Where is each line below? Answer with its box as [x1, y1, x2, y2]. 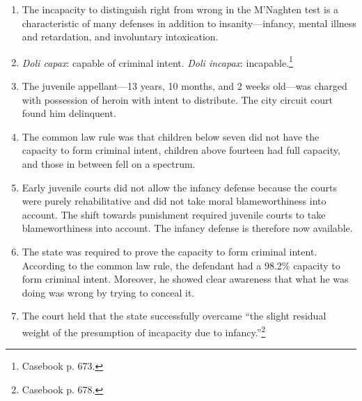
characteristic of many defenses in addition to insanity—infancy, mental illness [22, 15, 356, 30]
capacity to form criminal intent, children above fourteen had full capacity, [22, 143, 340, 157]
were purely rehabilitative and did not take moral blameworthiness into [22, 194, 326, 208]
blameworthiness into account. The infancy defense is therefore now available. [22, 221, 353, 235]
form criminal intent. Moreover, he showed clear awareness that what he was [22, 272, 349, 286]
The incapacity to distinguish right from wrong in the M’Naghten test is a [22, 2, 339, 16]
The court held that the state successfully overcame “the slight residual [22, 308, 326, 323]
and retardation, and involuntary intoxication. [22, 29, 219, 44]
